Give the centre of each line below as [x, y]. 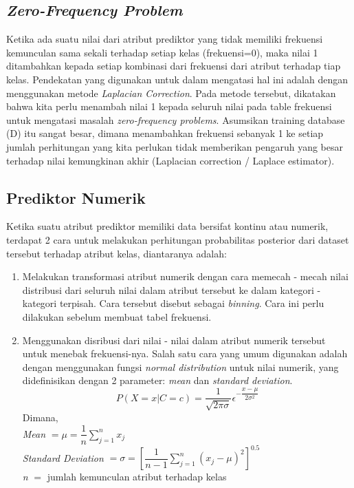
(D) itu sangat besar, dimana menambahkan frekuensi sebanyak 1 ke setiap [165, 133]
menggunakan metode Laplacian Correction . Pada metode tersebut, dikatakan [171, 93]
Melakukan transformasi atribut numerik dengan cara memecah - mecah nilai [185, 276]
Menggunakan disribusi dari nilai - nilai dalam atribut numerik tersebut [174, 340]
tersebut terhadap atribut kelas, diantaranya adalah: [117, 253]
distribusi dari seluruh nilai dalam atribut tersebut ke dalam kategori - [172, 289]
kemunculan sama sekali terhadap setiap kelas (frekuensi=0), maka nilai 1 [162, 52]
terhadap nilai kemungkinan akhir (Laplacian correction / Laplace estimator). [170, 160]
